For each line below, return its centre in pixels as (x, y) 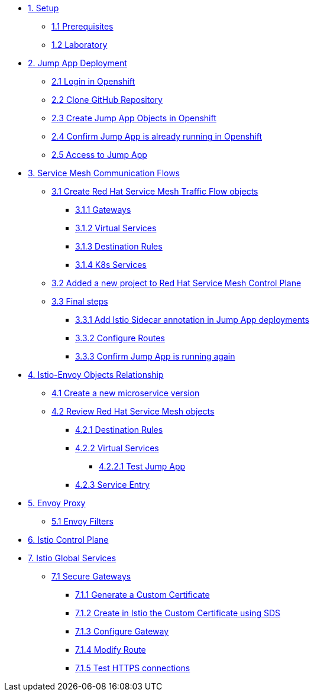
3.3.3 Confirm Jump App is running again (155, 356)
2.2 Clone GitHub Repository (107, 100)
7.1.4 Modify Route (111, 650)
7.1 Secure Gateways (91, 576)
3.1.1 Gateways (103, 210)
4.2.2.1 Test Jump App (142, 466)
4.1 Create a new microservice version (126, 393)
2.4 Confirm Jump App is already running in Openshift (157, 136)
